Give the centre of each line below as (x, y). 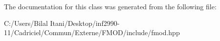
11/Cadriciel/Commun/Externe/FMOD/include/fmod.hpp (92, 32)
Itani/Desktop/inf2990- (85, 23)
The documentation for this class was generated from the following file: (110, 6)
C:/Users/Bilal (26, 23)
